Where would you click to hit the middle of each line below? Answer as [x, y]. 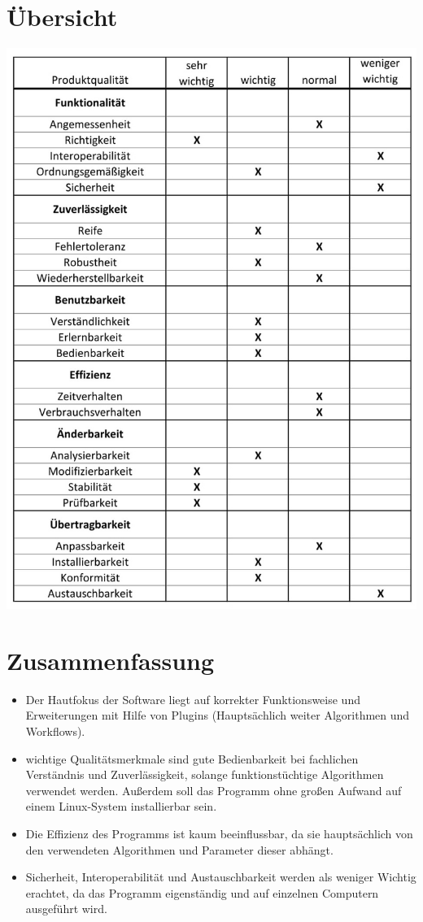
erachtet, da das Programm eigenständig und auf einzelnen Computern [202, 892]
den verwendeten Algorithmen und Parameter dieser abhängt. [179, 849]
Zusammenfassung [111, 660]
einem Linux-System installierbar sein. [121, 806]
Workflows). [55, 731]
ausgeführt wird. [66, 909]
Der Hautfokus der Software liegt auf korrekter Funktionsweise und [193, 699]
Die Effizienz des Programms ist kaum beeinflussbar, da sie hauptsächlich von [219, 833]
